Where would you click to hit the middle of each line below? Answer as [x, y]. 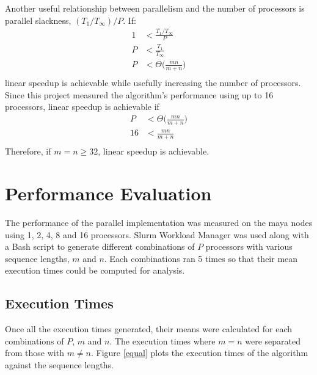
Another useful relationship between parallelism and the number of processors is [155, 8]
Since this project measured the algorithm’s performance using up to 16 [139, 94]
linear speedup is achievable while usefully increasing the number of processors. [153, 83]
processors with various [249, 246]
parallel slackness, [38, 20]
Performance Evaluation [108, 193]
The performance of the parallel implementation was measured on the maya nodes [159, 222]
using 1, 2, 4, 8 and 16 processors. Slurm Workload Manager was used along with [157, 234]
